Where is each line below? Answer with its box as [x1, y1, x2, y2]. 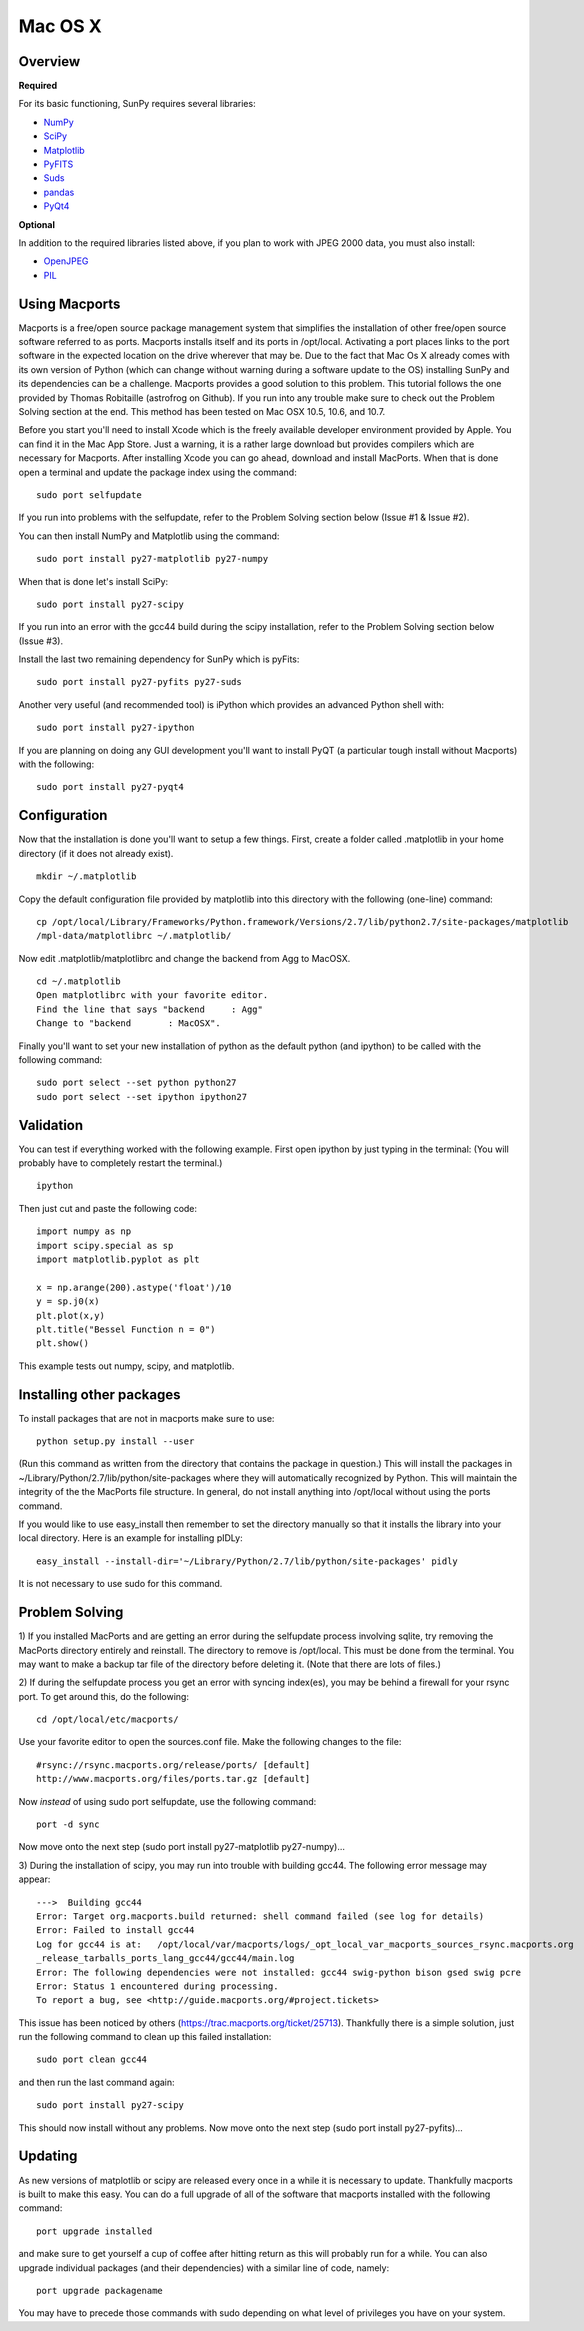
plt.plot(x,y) [36, 1310, 105, 1321]
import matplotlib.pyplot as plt [36, 1254, 200, 1265]
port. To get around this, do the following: [18, 1690, 190, 1702]
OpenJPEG [43, 255, 89, 267]
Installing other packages [18, 1386, 181, 1403]
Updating [18, 2148, 78, 2165]
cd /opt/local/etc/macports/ [36, 1714, 179, 1725]
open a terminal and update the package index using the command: [18, 466, 297, 478]
